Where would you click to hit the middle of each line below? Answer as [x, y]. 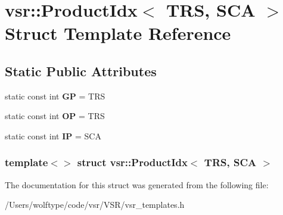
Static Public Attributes [81, 71]
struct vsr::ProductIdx [132, 162]
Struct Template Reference [118, 33]
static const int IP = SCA [53, 135]
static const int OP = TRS [55, 116]
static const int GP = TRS [55, 96]
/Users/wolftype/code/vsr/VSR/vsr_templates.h [95, 205]
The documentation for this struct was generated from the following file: [137, 184]
